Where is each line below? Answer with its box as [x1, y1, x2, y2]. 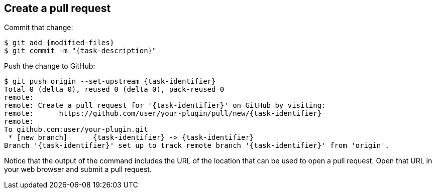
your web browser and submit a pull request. [4, 165, 152, 174]
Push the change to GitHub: [4, 62, 95, 71]
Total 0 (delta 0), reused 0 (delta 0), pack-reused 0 [4, 85, 225, 94]
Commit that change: [4, 23, 73, 32]
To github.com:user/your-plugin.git [4, 125, 148, 134]
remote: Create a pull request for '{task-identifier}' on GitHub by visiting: [4, 101, 326, 110]
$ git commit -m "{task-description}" [4, 47, 157, 55]
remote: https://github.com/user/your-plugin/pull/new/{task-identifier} [4, 109, 322, 118]
